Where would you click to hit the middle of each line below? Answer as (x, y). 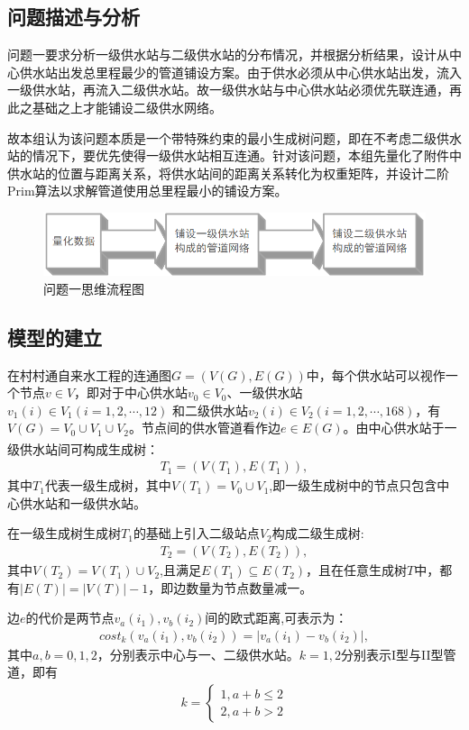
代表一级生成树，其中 (108, 485)
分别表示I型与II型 (392, 654)
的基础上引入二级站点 (196, 533)
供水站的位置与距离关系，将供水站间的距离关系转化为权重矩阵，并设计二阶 (228, 173)
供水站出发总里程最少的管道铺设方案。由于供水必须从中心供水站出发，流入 (240, 72)
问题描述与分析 (74, 17)
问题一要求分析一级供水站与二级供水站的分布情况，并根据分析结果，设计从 (228, 55)
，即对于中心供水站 (131, 392)
